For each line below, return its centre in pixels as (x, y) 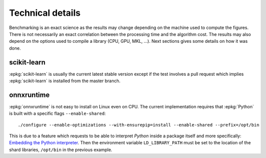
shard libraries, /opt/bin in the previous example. (61, 150)
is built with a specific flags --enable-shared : (57, 114)
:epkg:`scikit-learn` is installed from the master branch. (65, 81)
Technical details (45, 13)
